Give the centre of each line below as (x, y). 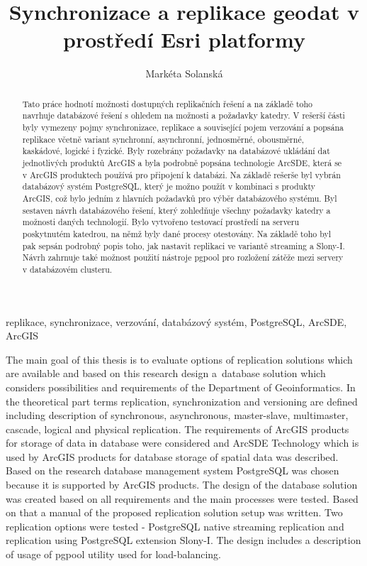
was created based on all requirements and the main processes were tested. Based (182, 498)
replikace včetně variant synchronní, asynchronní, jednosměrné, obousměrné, (163, 139)
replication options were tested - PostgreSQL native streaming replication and (175, 526)
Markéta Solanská (184, 74)
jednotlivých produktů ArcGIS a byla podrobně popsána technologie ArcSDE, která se (182, 162)
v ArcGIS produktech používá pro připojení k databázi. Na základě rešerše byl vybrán (181, 174)
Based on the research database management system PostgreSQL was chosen (173, 470)
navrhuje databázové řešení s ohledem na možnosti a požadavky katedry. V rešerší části (183, 115)
